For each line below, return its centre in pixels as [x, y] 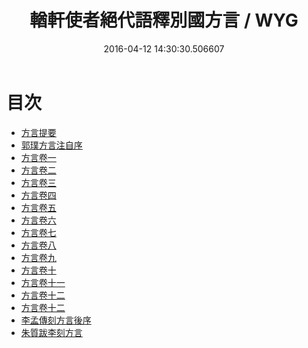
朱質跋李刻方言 [51, 332]
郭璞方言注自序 [51, 145]
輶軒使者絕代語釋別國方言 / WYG [164, 20]
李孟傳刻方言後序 [56, 320]
